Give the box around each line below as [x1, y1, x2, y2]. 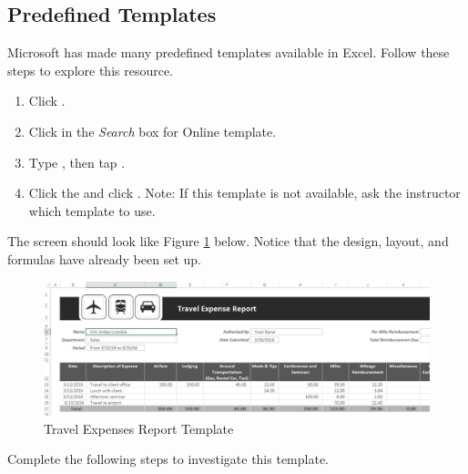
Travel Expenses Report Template [44, 418, 234, 438]
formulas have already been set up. [7, 249, 201, 268]
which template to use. [28, 201, 156, 220]
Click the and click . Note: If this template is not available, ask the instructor [28, 183, 461, 202]
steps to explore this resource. [7, 60, 174, 79]
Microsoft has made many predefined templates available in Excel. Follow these [7, 43, 450, 62]
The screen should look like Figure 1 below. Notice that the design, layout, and [7, 232, 449, 251]
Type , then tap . [28, 152, 126, 171]
